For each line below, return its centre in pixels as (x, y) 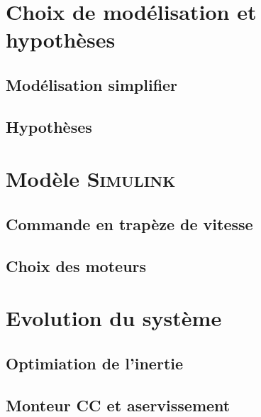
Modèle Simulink (91, 179)
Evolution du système (114, 318)
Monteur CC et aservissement (118, 405)
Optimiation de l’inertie (95, 363)
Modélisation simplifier (92, 84)
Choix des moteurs (76, 265)
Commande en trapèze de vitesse (129, 223)
